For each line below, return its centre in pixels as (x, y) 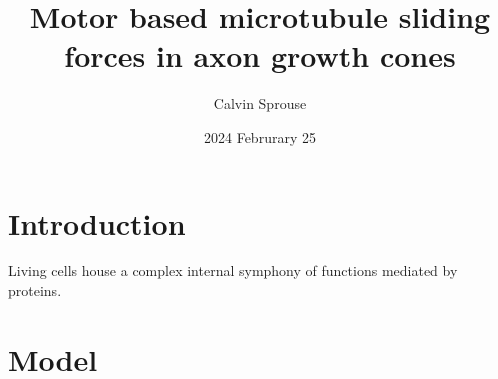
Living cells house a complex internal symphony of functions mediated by (233, 270)
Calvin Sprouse (260, 103)
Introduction (97, 222)
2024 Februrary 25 (260, 136)
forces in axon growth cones (260, 55)
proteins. (35, 290)
